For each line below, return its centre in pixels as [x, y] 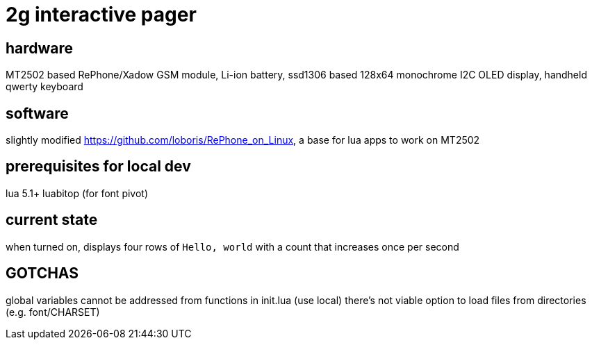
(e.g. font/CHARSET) [53, 312]
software [37, 113]
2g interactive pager [101, 15]
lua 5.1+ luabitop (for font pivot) [77, 193]
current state [52, 220]
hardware [40, 48]
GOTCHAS [42, 274]
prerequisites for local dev [98, 167]
